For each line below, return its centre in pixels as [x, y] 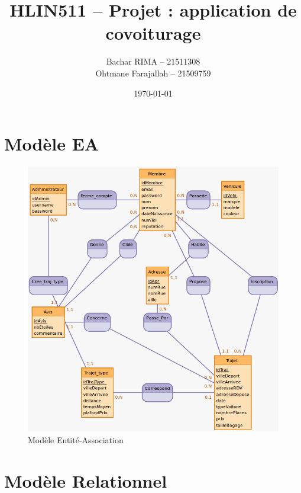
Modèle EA [52, 144]
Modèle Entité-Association [76, 439]
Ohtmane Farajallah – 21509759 [153, 73]
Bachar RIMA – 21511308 [153, 61]
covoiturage [153, 33]
